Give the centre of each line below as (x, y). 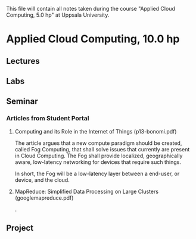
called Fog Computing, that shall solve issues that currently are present (102, 149)
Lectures (23, 61)
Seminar (22, 102)
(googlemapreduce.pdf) (44, 198)
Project (20, 228)
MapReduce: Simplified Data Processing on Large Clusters (87, 191)
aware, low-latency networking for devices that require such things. (98, 162)
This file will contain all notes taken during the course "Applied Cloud (91, 9)
